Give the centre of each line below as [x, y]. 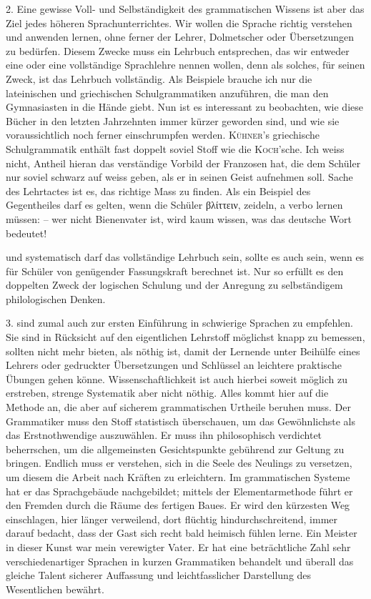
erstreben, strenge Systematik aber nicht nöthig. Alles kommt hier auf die [167, 393]
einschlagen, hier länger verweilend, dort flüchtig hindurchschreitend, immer [172, 519]
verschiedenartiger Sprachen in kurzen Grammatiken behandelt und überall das [180, 561]
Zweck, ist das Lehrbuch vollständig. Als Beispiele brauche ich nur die [159, 78]
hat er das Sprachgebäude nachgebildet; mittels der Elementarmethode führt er [179, 491]
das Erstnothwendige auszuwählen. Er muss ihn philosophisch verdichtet [164, 435]
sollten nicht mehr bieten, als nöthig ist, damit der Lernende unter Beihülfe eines [183, 351]
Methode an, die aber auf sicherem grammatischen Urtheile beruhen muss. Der [178, 407]
